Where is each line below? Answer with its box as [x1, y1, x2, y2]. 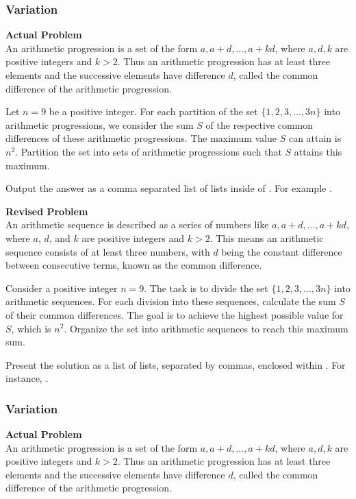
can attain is [288, 131, 342, 145]
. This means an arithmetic [209, 230, 324, 245]
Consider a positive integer [5, 280, 118, 295]
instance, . [5, 371, 49, 385]
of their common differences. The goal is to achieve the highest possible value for [5, 307, 344, 321]
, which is [11, 321, 51, 335]
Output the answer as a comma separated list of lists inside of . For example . [5, 181, 332, 195]
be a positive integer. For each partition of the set [49, 104, 258, 119]
